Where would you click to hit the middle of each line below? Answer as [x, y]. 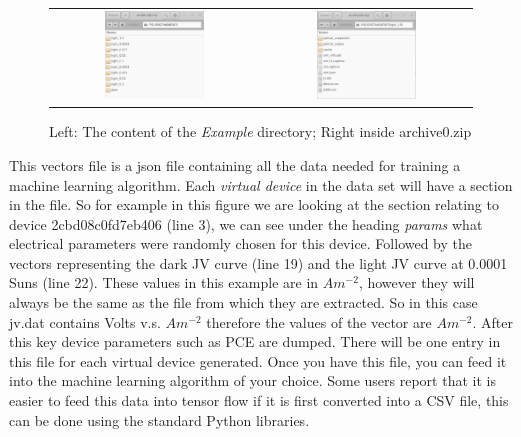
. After [492, 321]
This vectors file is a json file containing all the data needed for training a [235, 164]
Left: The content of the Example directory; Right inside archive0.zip [260, 131]
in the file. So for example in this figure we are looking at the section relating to [254, 204]
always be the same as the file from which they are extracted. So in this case [243, 302]
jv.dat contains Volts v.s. [85, 321]
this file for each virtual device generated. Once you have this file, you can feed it [258, 360]
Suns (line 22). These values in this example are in [164, 282]
